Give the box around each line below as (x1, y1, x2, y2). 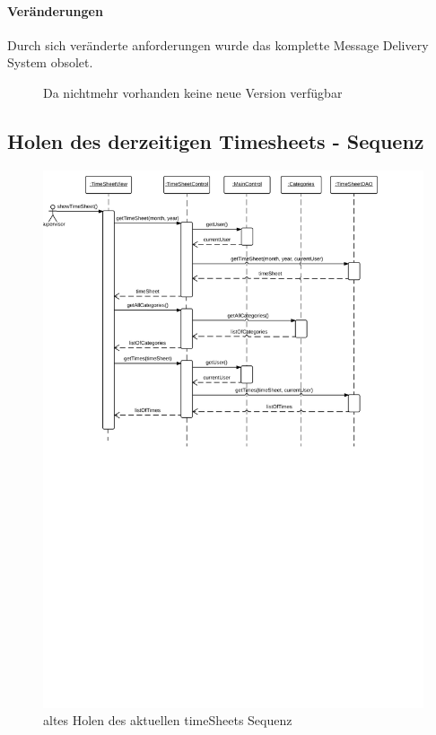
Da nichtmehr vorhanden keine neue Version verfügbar (43, 83, 343, 101)
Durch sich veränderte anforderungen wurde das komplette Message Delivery (7, 35, 429, 54)
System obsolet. (7, 53, 93, 72)
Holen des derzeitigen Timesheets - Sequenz (7, 127, 424, 154)
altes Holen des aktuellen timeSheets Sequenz (43, 711, 292, 730)
